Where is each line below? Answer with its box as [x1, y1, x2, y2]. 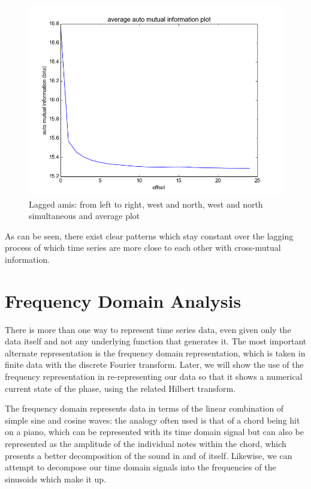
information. [5, 253, 50, 265]
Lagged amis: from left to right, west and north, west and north [29, 197, 263, 210]
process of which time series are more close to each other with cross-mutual [5, 241, 281, 254]
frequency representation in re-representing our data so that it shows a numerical [5, 370, 303, 383]
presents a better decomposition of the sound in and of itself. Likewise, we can [5, 449, 292, 461]
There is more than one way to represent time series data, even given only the [5, 323, 291, 335]
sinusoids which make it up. [5, 472, 107, 485]
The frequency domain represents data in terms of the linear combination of [5, 402, 284, 415]
